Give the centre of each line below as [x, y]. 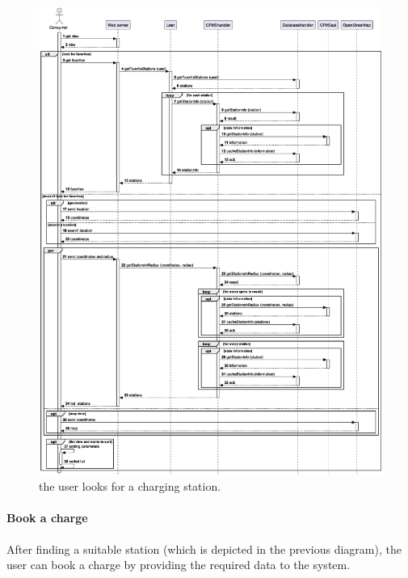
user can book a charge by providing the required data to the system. [179, 565]
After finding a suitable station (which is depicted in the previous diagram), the [204, 548]
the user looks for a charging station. [130, 486]
